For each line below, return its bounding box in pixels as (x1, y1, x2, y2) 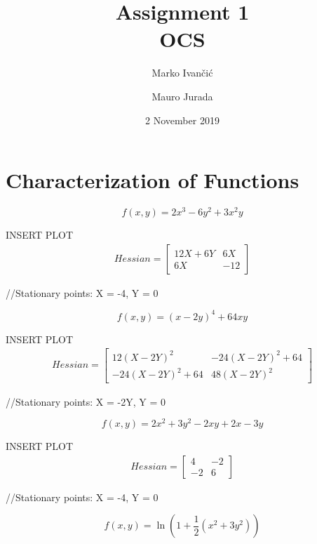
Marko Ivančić (151, 65, 213, 80)
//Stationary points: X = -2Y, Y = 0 (6, 394, 166, 409)
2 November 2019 (145, 112, 220, 127)
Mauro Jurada (151, 88, 213, 103)
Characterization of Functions (6, 166, 299, 194)
